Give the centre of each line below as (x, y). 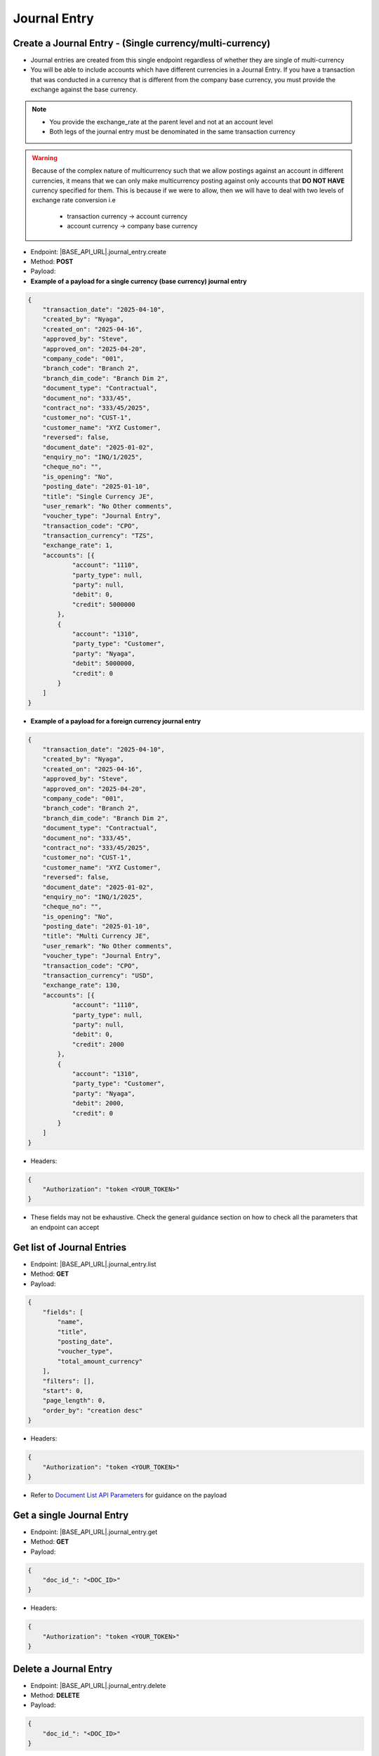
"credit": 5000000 (104, 604)
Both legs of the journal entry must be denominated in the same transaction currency (172, 132)
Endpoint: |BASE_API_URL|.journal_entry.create (98, 251)
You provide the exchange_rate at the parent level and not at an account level (161, 122)
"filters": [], (68, 1381)
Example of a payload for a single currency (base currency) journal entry (139, 281)
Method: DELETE (55, 1695)
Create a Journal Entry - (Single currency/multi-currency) (142, 43)
